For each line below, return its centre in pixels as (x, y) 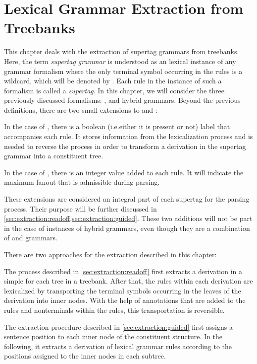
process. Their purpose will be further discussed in (80, 208)
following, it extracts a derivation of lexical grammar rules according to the (118, 346)
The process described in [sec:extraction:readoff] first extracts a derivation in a (123, 271)
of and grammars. (31, 238)
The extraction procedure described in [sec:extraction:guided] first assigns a (118, 327)
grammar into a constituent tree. (54, 156)
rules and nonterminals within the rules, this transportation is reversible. (114, 310)
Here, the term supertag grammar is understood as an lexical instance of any (120, 61)
